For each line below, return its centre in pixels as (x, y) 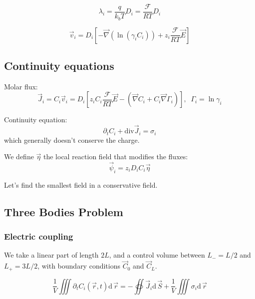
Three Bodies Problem (64, 211)
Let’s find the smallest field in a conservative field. (81, 184)
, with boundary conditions (79, 266)
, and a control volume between (157, 255)
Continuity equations (59, 65)
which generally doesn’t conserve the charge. (72, 140)
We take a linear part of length (51, 255)
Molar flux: (21, 86)
